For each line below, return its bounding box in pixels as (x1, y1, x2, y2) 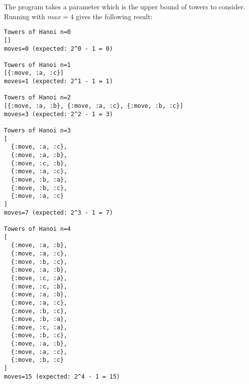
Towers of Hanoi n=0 (4, 29, 71, 36)
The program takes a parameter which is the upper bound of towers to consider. (4, 1, 246, 11)
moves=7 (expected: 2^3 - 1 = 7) (4, 209, 113, 216)
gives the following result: (76, 11, 153, 21)
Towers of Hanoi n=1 (4, 61, 71, 68)
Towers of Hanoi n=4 (4, 225, 71, 232)
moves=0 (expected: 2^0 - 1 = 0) (4, 45, 113, 52)
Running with (4, 11, 45, 21)
